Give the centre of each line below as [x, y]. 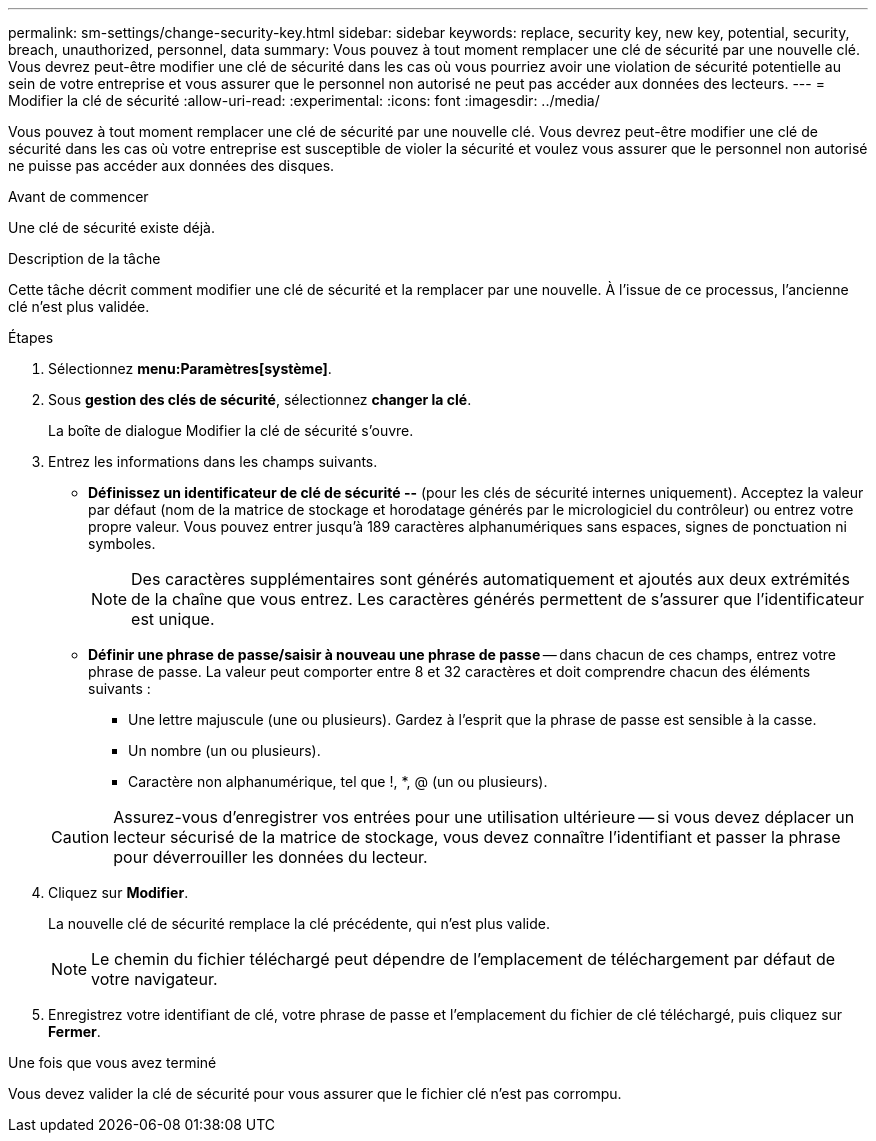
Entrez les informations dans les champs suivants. [213, 461]
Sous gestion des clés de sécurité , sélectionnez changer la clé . [260, 399]
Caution [80, 837]
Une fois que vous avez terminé [112, 1062]
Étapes [31, 337]
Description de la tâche [84, 258]
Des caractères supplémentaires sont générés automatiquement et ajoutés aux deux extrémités [490, 579]
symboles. [122, 543]
